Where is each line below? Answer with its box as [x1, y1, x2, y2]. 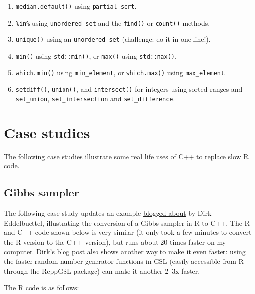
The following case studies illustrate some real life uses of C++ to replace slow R [4, 151, 249, 161]
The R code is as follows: [4, 282, 79, 293]
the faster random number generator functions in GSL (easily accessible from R [4, 256, 244, 266]
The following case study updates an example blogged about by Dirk [4, 208, 212, 218]
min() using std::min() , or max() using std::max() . [15, 50, 177, 61]
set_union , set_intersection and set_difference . [15, 93, 175, 103]
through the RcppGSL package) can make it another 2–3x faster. [4, 265, 200, 276]
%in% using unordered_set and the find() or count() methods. [15, 17, 210, 28]
